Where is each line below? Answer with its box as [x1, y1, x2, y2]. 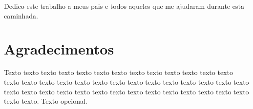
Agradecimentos [4, 39, 114, 59]
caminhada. [4, 10, 39, 20]
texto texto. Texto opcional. [4, 96, 87, 106]
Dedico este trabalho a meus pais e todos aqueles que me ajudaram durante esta [4, 1, 244, 11]
